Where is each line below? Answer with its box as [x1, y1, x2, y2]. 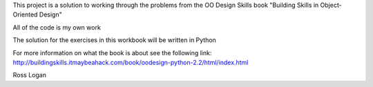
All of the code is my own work [12, 23, 102, 31]
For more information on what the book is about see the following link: [12, 48, 212, 57]
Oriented [12, 10, 38, 19]
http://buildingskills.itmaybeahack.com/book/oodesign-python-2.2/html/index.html [12, 58, 249, 66]
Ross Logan [12, 71, 46, 79]
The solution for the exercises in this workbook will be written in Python [12, 36, 217, 44]
